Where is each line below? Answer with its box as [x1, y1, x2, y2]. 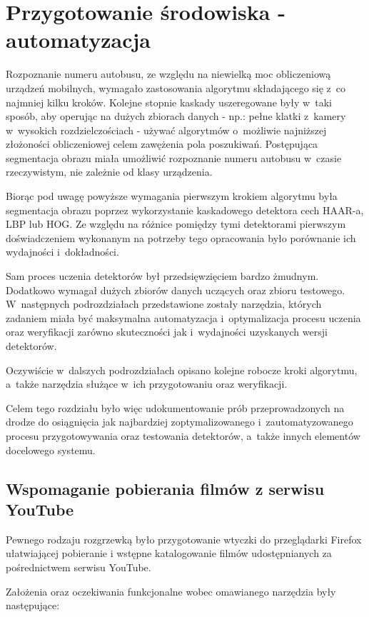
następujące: [6, 598, 60, 613]
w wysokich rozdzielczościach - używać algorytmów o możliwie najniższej [6, 122, 327, 137]
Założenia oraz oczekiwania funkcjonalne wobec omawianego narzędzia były [6, 583, 336, 598]
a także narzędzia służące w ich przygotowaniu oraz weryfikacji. [6, 376, 288, 391]
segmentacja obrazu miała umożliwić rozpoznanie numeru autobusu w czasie [6, 150, 342, 165]
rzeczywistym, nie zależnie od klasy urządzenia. [6, 164, 213, 179]
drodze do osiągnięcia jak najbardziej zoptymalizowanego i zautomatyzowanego [6, 414, 353, 429]
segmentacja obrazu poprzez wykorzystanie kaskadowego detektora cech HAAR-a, [6, 202, 364, 217]
